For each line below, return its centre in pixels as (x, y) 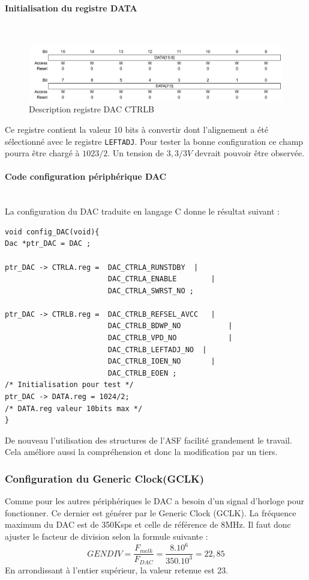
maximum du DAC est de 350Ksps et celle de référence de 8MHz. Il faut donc (148, 524)
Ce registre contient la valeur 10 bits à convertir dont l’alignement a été (136, 129)
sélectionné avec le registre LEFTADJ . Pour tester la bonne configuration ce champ (154, 141)
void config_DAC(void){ (52, 232)
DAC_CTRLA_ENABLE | (161, 279)
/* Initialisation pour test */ (69, 385)
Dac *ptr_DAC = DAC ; (48, 244)
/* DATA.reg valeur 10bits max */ (74, 408)
